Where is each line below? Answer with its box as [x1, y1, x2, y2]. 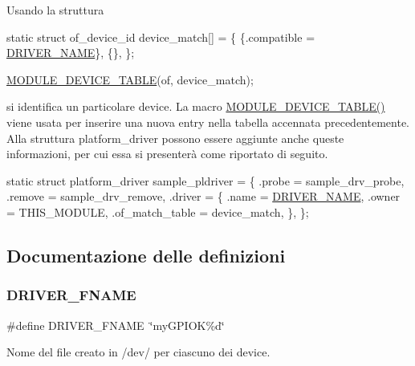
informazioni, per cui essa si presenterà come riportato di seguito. [6, 145, 328, 162]
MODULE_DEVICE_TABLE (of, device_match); [6, 71, 254, 87]
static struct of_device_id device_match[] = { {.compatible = [6, 28, 315, 45]
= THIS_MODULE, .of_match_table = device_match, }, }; [6, 203, 309, 220]
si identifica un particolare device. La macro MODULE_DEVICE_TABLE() [6, 98, 385, 115]
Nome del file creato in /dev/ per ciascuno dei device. [6, 344, 271, 360]
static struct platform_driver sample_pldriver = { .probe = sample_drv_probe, [6, 172, 405, 189]
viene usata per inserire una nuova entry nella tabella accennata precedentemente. [6, 113, 409, 130]
